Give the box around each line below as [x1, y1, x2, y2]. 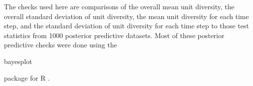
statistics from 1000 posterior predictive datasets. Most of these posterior [4, 30, 224, 40]
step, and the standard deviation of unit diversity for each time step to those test [4, 21, 249, 31]
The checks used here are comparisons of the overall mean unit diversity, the [4, 1, 234, 11]
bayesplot [4, 56, 32, 66]
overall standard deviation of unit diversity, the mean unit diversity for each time [4, 11, 249, 21]
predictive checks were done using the [4, 40, 117, 50]
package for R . [4, 72, 50, 83]
